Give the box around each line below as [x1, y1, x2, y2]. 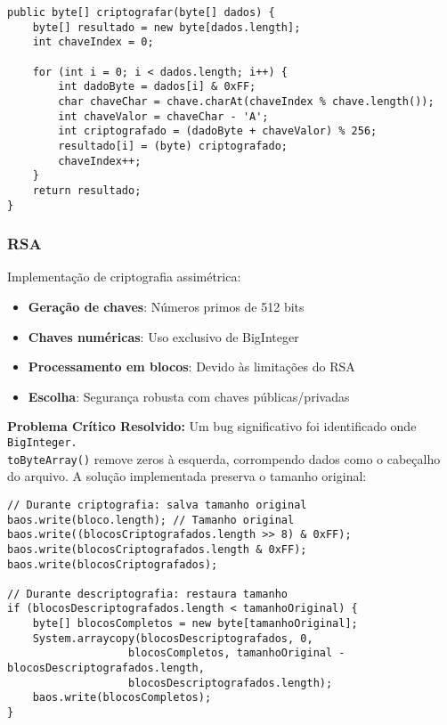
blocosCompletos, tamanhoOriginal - [128, 647, 345, 660]
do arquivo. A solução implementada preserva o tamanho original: [7, 467, 367, 485]
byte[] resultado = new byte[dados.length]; [32, 20, 301, 34]
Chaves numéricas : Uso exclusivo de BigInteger [28, 327, 299, 346]
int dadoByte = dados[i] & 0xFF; [58, 80, 256, 94]
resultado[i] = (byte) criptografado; [58, 139, 288, 152]
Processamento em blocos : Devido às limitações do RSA [28, 357, 355, 376]
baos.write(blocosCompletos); [32, 691, 212, 705]
